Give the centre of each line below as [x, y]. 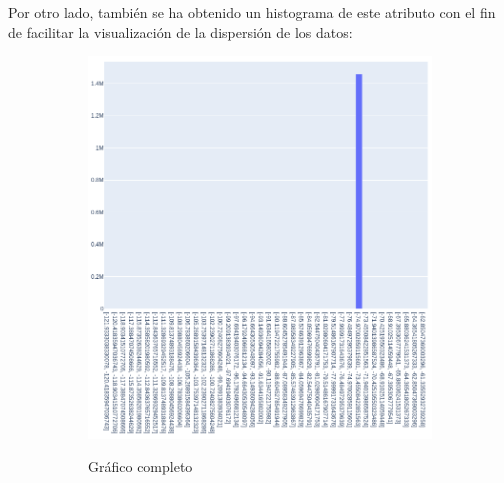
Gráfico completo [140, 466]
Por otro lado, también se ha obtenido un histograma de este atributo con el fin [252, 12]
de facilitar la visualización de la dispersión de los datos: [180, 31]
